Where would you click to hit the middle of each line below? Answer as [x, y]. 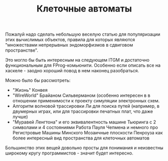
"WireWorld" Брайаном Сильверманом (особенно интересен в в [81, 95]
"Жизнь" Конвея [30, 90]
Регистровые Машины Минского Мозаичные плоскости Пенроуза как [88, 133]
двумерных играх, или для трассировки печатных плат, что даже [82, 111]
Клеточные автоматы [84, 9]
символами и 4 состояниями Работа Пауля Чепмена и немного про [85, 127]
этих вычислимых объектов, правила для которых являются [70, 40]
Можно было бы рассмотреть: [38, 80]
